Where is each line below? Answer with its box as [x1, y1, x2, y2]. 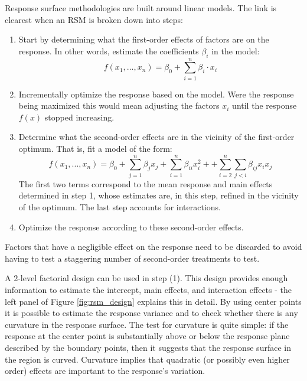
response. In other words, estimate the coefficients [18, 44, 199, 57]
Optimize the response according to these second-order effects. [18, 220, 244, 233]
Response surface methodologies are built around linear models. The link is [5, 2, 277, 14]
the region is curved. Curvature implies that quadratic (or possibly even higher [5, 353, 290, 365]
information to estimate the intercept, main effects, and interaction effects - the [5, 283, 292, 295]
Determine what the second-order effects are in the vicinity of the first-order [18, 131, 295, 143]
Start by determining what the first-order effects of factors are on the [18, 33, 269, 45]
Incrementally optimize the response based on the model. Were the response [18, 87, 294, 100]
